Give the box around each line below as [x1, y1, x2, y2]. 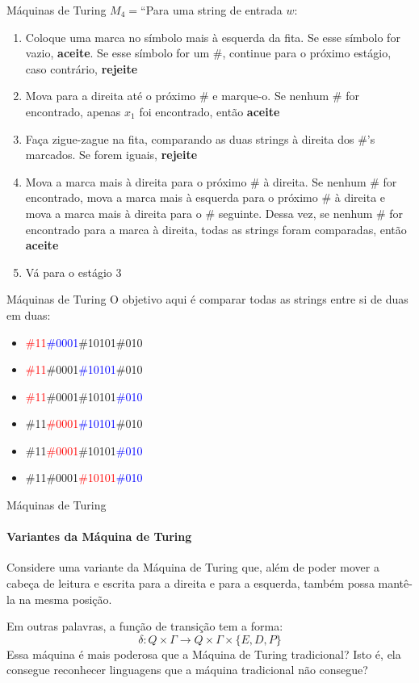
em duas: [6, 306, 51, 323]
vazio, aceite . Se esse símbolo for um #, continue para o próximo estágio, [25, 44, 392, 61]
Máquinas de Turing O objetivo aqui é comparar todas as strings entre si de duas [6, 291, 409, 308]
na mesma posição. [19, 590, 112, 607]
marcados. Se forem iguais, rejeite [25, 146, 198, 163]
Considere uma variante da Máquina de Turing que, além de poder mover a [6, 559, 379, 576]
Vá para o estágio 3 [25, 263, 122, 280]
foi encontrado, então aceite [139, 103, 280, 119]
